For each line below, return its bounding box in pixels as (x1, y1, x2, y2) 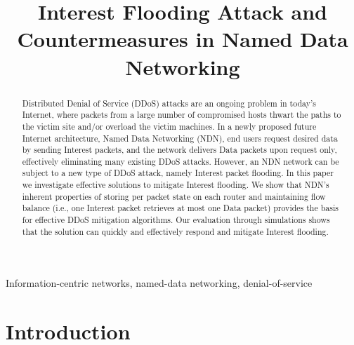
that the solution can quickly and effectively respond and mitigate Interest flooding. (22, 225, 329, 237)
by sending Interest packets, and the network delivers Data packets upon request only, (22, 144, 337, 156)
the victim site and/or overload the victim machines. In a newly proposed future (22, 120, 317, 132)
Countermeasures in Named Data (17, 25, 348, 53)
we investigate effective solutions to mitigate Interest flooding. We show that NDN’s (22, 179, 329, 191)
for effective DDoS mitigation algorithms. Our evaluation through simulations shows (22, 214, 330, 226)
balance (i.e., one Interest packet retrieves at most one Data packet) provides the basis (22, 202, 339, 214)
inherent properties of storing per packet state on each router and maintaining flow (22, 190, 326, 202)
